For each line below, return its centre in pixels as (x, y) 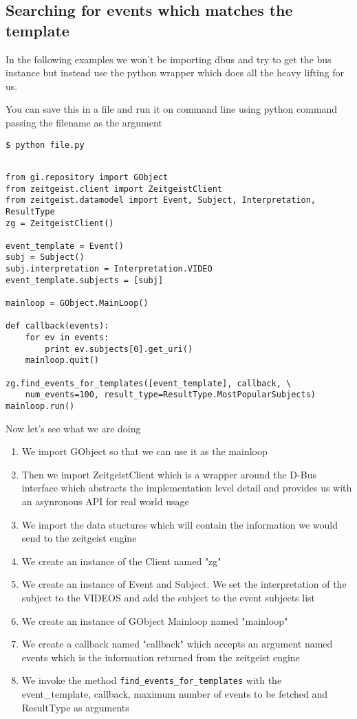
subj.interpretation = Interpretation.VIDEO (109, 269)
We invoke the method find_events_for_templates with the (152, 680)
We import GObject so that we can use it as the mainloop (144, 451)
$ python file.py (45, 145)
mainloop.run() (40, 406)
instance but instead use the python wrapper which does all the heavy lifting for (175, 73)
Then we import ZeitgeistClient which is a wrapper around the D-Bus (169, 474)
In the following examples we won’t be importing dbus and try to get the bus (169, 59)
